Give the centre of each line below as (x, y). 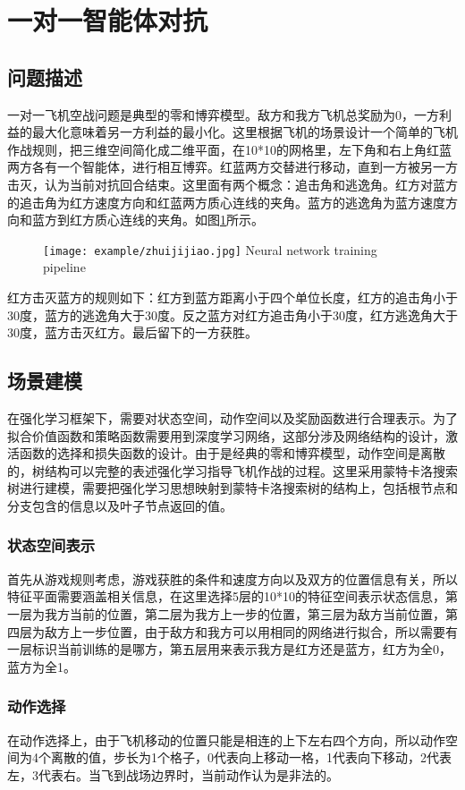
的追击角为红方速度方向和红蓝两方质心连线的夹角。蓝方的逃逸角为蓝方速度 (226, 202)
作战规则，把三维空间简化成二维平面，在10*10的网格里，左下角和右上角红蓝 (229, 149)
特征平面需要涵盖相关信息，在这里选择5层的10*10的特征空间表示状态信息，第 (232, 596)
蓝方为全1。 (42, 666)
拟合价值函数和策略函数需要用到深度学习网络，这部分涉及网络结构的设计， (226, 435)
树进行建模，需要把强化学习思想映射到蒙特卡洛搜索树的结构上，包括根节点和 (232, 488)
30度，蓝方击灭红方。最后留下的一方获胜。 (132, 332)
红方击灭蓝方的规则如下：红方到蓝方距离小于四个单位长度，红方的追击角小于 (232, 297)
